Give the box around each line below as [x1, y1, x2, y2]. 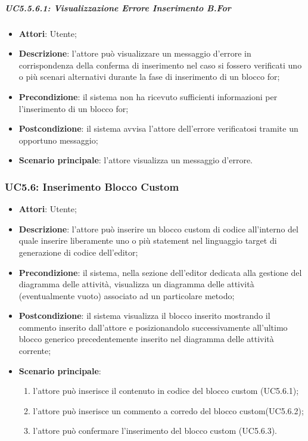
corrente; [18, 344, 51, 357]
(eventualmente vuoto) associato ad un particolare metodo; [18, 289, 235, 302]
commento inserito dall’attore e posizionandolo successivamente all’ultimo [18, 321, 288, 333]
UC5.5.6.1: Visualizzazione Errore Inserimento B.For [5, 1, 231, 14]
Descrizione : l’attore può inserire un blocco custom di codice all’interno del [18, 222, 298, 235]
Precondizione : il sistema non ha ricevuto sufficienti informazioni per [18, 90, 278, 103]
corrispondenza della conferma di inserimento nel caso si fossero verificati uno [18, 58, 302, 71]
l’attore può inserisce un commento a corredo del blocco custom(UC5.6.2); [33, 404, 304, 417]
